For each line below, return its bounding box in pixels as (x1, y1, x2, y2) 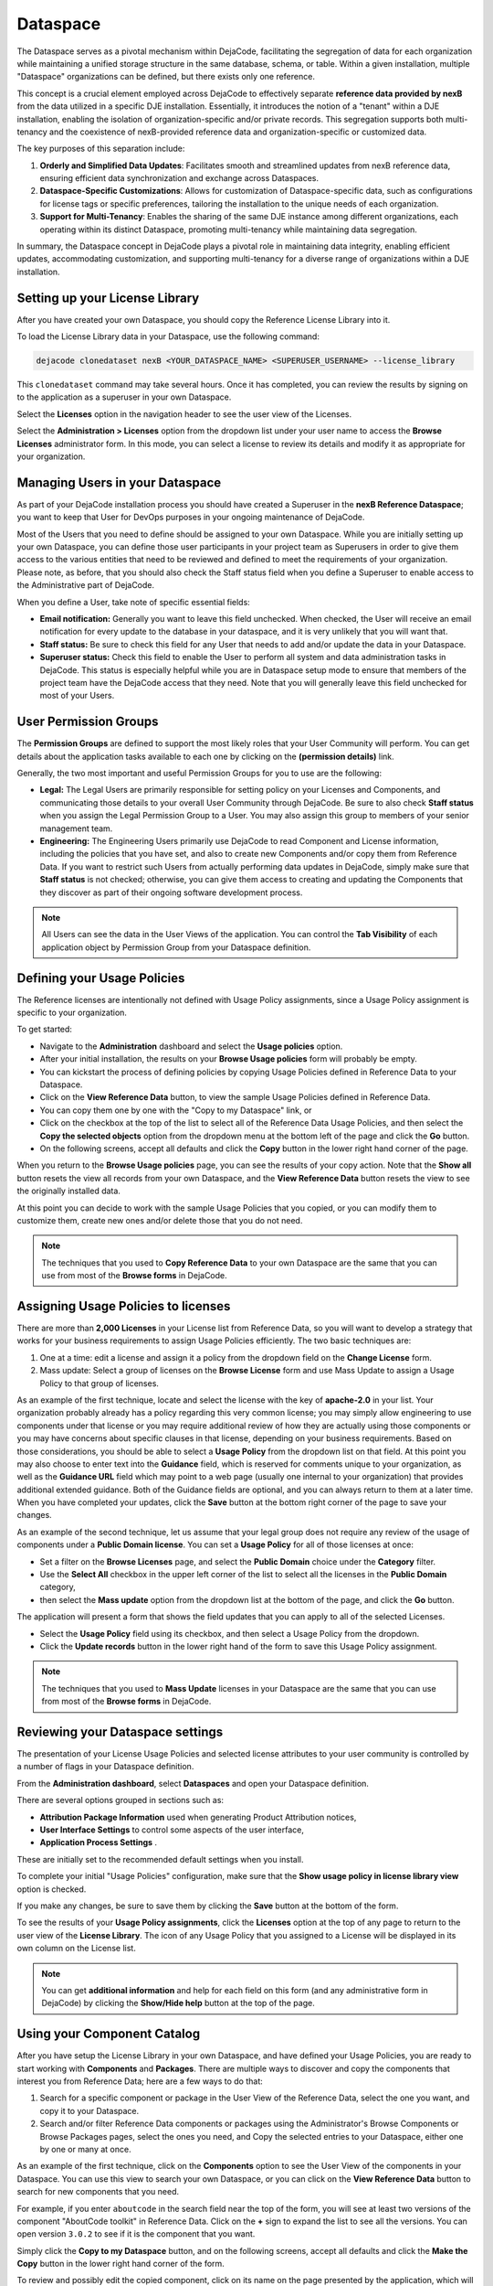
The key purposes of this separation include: (16, 143, 185, 155)
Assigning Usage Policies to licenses (16, 1298, 231, 1314)
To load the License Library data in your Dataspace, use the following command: (16, 331, 320, 342)
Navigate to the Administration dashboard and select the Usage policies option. (39, 1041, 343, 1052)
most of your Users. (39, 690, 115, 701)
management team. (39, 823, 113, 834)
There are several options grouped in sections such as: (16, 1795, 224, 1806)
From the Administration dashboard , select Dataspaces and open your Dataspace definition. (16, 1778, 370, 1789)
